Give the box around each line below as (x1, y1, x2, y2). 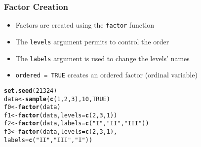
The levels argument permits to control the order (15, 36, 169, 46)
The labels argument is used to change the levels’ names (15, 53, 190, 63)
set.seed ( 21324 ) (4, 87, 57, 94)
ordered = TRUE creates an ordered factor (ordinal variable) (15, 70, 198, 80)
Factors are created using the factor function (15, 20, 155, 30)
